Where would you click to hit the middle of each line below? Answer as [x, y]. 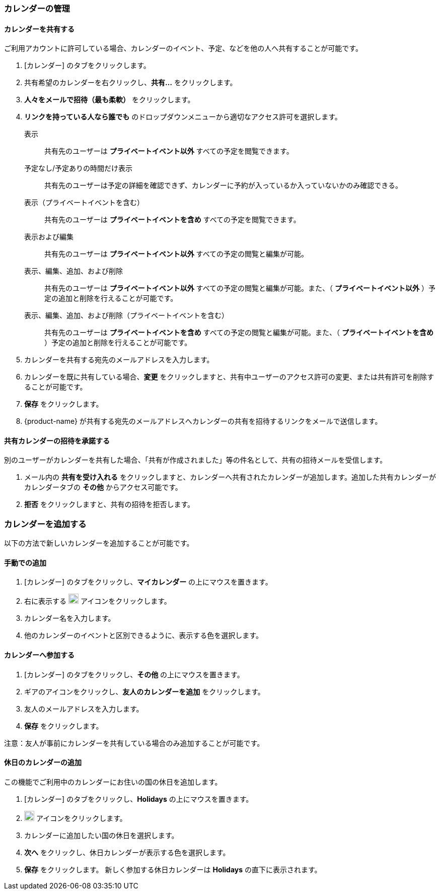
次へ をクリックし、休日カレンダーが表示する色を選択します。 [127, 852]
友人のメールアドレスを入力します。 [84, 709]
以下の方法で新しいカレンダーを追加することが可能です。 [99, 543]
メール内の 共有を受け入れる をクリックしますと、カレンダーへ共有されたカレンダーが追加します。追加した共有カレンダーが [230, 477]
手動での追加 [25, 562]
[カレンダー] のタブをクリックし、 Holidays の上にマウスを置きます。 [139, 799]
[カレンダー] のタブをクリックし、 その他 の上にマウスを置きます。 [134, 674]
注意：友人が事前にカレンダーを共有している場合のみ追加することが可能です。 [134, 743]
